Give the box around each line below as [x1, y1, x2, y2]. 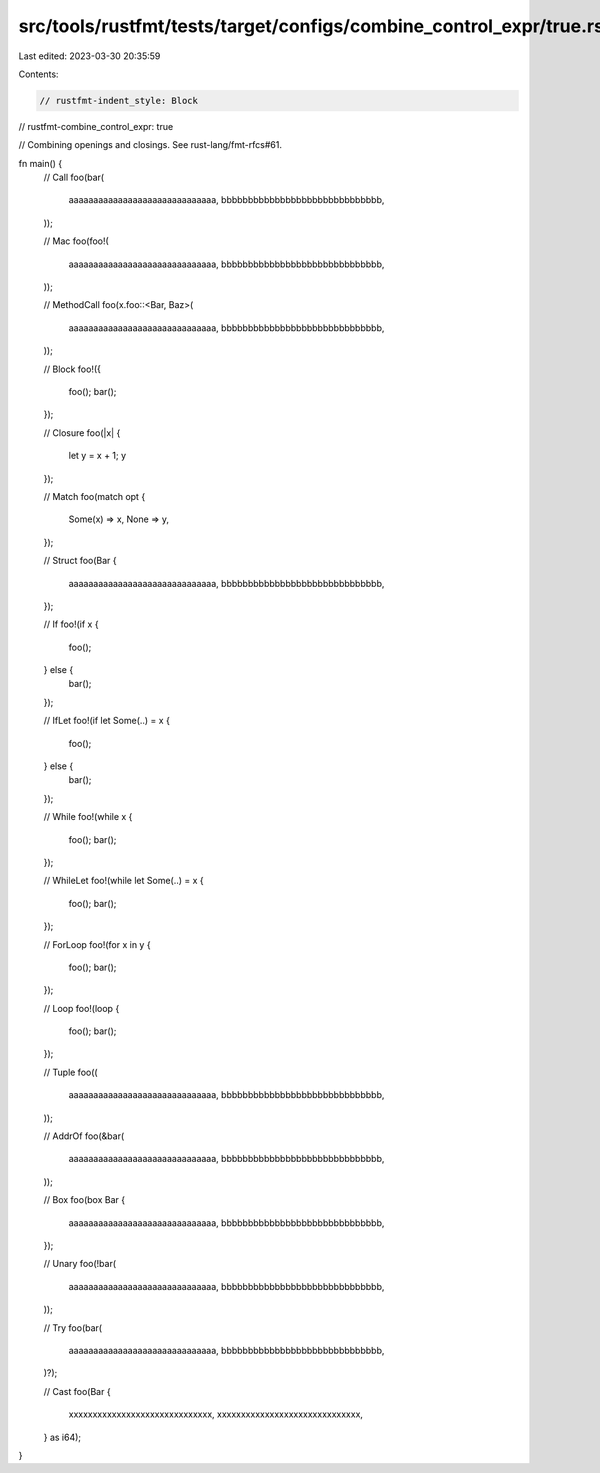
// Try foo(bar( [43, 1321, 103, 1334]
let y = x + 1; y [68, 450, 127, 462]
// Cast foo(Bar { [43, 1385, 111, 1397]
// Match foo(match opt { [43, 490, 146, 502]
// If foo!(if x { [43, 618, 99, 630]
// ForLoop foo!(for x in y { [43, 938, 151, 950]
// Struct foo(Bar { [43, 555, 117, 567]
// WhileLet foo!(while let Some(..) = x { [43, 875, 204, 887]
